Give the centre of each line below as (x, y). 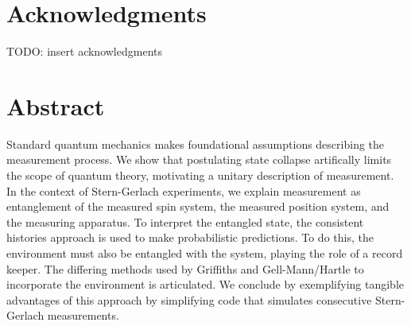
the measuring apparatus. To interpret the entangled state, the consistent (185, 221)
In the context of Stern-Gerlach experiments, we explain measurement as (184, 190)
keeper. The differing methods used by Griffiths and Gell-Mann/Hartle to (185, 268)
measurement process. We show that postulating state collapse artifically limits (199, 159)
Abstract (56, 105)
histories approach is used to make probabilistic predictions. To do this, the (190, 237)
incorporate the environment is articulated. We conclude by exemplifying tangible (205, 284)
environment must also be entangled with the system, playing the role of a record (205, 253)
